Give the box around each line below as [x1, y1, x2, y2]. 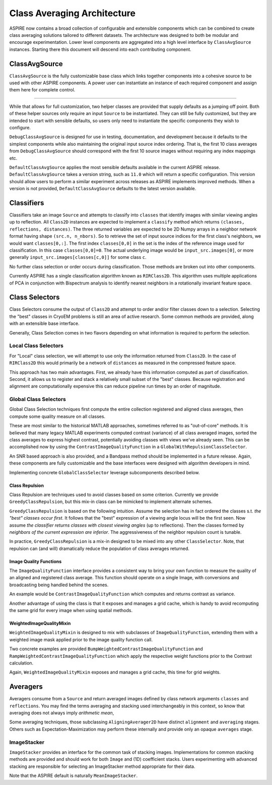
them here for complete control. [9, 87, 76, 93]
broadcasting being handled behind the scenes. [9, 582, 109, 588]
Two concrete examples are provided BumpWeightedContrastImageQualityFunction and [9, 646, 203, 652]
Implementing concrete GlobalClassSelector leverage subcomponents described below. [9, 469, 200, 475]
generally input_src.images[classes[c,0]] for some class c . [9, 254, 147, 260]
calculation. [9, 660, 34, 666]
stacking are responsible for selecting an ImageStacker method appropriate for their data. [9, 763, 195, 769]
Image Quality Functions [9, 558, 62, 565]
